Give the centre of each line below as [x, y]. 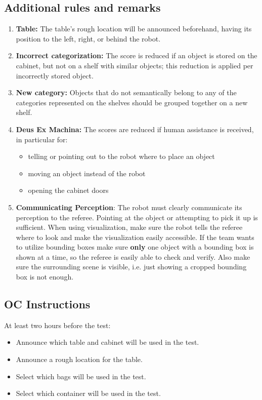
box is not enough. [45, 277]
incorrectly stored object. [55, 75]
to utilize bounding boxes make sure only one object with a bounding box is [135, 247]
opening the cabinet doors [68, 190]
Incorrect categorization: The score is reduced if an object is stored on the [137, 55]
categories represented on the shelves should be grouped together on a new [132, 102]
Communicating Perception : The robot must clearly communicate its [129, 207]
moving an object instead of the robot [87, 173]
